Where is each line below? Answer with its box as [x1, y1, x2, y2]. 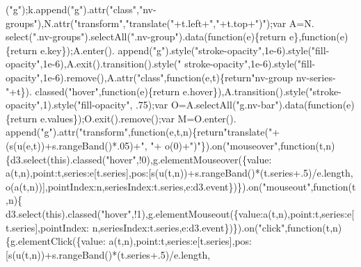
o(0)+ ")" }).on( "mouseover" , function [165, 138, 316, 152]
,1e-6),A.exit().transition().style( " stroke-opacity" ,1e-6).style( [40, 56, 298, 71]
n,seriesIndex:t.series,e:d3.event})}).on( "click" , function [92, 220, 323, 234]
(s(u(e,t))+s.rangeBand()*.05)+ [6, 138, 141, 152]
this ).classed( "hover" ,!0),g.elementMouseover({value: [50, 152, 272, 166]
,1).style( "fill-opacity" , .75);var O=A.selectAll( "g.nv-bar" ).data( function [40, 97, 343, 112]
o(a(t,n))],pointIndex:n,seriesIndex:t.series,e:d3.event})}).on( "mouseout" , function [6, 179, 348, 193]
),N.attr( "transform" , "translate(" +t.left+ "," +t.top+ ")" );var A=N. [37, 15, 314, 30]
